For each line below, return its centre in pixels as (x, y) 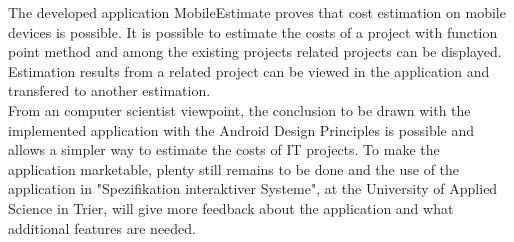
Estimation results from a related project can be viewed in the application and (249, 70)
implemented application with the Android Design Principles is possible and (241, 129)
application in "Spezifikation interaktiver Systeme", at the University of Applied (253, 188)
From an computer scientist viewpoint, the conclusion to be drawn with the (239, 109)
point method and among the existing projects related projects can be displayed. (255, 51)
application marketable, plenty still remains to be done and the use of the (234, 168)
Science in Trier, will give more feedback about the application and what (231, 207)
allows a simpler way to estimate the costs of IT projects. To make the (224, 149)
